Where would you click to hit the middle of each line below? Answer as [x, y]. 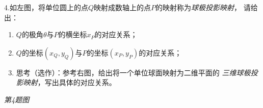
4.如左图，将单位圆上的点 [46, 7]
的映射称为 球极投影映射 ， [198, 7]
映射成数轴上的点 [122, 7]
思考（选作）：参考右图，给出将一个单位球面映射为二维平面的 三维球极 [133, 72]
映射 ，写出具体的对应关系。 [70, 82]
